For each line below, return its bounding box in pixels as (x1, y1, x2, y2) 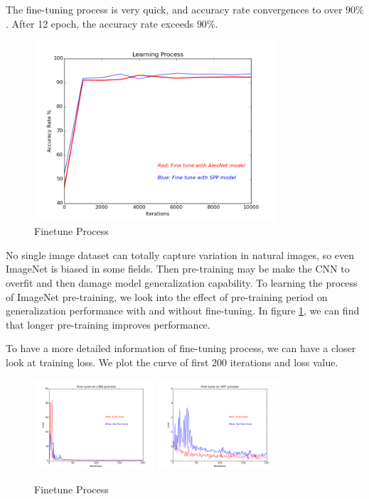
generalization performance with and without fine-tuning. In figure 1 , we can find (6, 303, 360, 318)
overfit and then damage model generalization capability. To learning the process (6, 275, 358, 290)
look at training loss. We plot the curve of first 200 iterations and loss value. (6, 354, 338, 369)
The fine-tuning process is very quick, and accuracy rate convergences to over (6, 2, 343, 16)
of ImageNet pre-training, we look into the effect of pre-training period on (6, 289, 328, 304)
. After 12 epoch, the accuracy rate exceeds (6, 16, 194, 31)
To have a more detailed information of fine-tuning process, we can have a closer (6, 341, 356, 356)
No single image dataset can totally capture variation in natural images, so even (6, 247, 355, 262)
